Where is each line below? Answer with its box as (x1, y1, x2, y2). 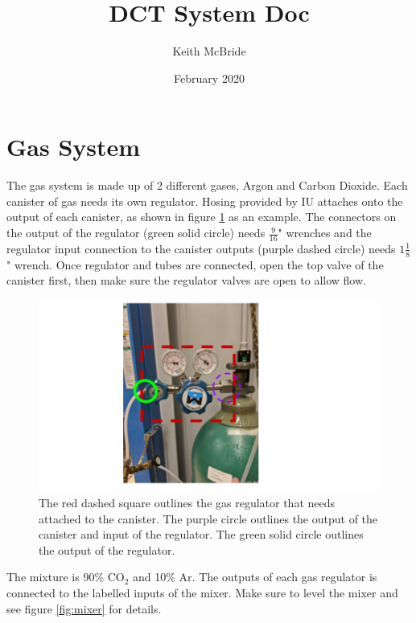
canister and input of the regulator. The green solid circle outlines (39, 526, 364, 543)
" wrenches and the (278, 224, 372, 241)
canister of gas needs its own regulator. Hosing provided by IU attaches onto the (6, 192, 403, 209)
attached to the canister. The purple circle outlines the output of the (39, 510, 378, 527)
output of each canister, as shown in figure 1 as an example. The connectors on (6, 208, 397, 225)
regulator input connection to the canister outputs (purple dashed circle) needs (6, 240, 396, 256)
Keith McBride (172, 43, 246, 59)
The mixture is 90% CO (6, 568, 125, 585)
